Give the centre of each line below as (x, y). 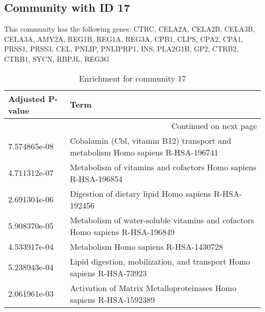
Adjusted (27, 98)
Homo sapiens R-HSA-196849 (122, 231)
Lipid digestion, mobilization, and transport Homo (160, 261)
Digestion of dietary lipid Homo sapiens (141, 193)
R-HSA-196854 (96, 178)
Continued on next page (214, 125)
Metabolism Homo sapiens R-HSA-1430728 (147, 246)
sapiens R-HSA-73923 (108, 273)
